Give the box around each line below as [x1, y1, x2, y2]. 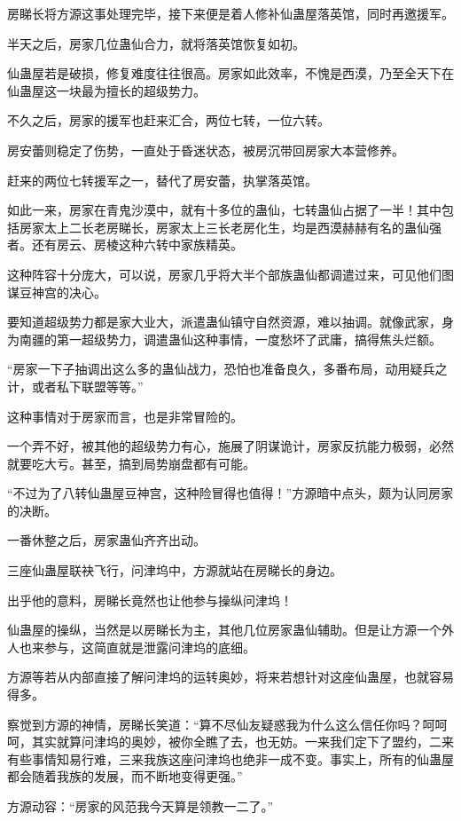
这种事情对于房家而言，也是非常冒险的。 [7, 407, 243, 425]
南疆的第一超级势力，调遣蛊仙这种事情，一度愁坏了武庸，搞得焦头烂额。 [19, 329, 441, 348]
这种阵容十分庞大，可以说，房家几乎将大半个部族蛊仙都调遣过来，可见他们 [7, 264, 441, 283]
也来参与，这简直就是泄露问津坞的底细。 [19, 637, 255, 656]
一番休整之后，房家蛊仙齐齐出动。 [7, 531, 206, 549]
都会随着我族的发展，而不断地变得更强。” [7, 767, 243, 785]
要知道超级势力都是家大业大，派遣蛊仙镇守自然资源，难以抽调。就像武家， [7, 312, 441, 331]
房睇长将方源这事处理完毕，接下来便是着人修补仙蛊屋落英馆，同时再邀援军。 [7, 4, 454, 22]
